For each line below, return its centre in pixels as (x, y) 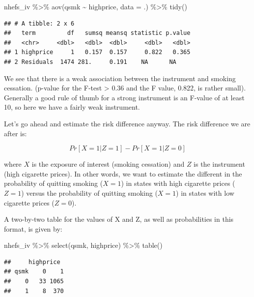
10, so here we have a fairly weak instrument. (72, 107)
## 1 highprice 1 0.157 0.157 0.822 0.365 (97, 52)
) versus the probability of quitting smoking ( (89, 193)
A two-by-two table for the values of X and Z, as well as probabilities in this (119, 219)
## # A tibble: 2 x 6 (39, 23)
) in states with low (205, 193)
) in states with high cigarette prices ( (178, 183)
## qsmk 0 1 (34, 272)
